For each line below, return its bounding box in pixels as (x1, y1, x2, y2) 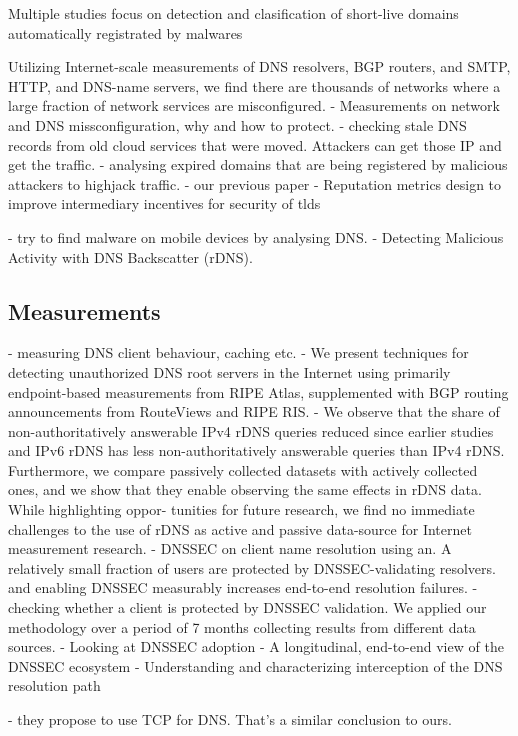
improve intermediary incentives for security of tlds (8, 193, 321, 214)
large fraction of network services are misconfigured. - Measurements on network (8, 95, 500, 116)
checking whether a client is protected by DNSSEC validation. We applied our (8, 597, 487, 618)
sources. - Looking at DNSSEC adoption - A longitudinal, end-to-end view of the (8, 636, 504, 657)
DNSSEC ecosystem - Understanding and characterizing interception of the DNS (8, 655, 503, 676)
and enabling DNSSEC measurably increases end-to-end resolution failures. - (8, 577, 478, 598)
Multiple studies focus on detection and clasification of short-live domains (8, 3, 459, 23)
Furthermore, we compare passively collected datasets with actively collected (8, 459, 478, 480)
